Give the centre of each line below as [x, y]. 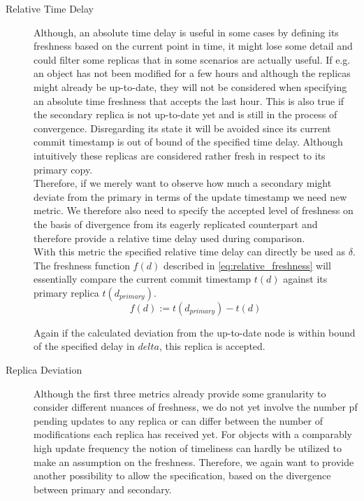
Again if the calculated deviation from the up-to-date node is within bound [195, 332]
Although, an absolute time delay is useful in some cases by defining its [186, 32]
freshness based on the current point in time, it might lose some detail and [193, 46]
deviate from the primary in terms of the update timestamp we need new [190, 196]
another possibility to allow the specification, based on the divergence [182, 475]
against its [305, 279]
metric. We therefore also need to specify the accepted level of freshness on [194, 210]
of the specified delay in [84, 346]
